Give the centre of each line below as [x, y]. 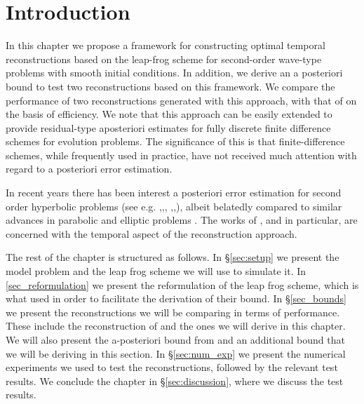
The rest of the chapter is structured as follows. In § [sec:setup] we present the [173, 257]
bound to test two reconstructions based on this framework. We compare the [170, 86]
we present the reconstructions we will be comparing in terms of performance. [173, 312]
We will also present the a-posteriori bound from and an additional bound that [175, 339]
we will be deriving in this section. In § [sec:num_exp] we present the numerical [176, 353]
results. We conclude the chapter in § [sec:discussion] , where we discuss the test [175, 381]
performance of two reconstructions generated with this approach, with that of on [181, 100]
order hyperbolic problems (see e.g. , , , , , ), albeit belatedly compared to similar [174, 206]
